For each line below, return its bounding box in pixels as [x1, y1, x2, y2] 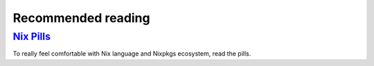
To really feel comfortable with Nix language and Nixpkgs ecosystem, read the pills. [12, 49, 251, 58]
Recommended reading [12, 10, 150, 25]
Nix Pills [12, 30, 51, 43]
